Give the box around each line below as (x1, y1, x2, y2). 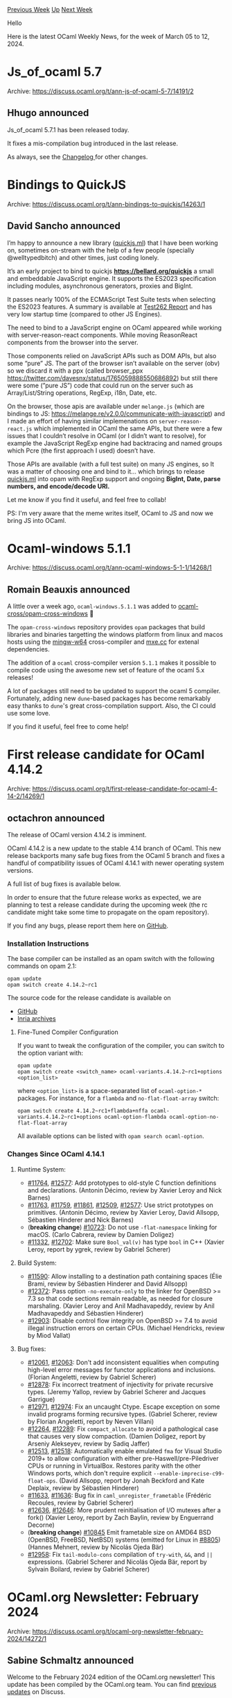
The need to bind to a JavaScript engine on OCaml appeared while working (7, 323, 222, 332)
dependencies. (7, 645, 50, 654)
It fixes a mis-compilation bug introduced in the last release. (7, 139, 179, 147)
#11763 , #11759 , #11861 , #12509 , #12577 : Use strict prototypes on (27, 1201, 213, 1209)
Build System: (17, 1259, 57, 1267)
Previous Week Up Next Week (7, 6, 93, 13)
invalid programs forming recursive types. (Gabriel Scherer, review (27, 1409, 218, 1418)
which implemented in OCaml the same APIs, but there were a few (33, 424, 223, 432)
